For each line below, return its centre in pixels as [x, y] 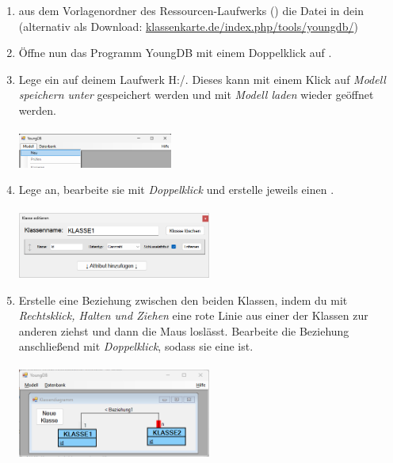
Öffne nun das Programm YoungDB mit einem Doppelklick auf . [175, 53]
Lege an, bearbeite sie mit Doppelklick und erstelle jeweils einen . [176, 190]
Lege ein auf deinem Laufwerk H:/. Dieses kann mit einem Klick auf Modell [202, 79]
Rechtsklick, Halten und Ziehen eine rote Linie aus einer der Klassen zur [193, 315]
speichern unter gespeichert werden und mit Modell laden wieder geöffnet [196, 95]
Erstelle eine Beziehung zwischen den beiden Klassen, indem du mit [183, 300]
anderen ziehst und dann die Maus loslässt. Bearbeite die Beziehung [184, 330]
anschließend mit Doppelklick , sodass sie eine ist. [136, 346]
